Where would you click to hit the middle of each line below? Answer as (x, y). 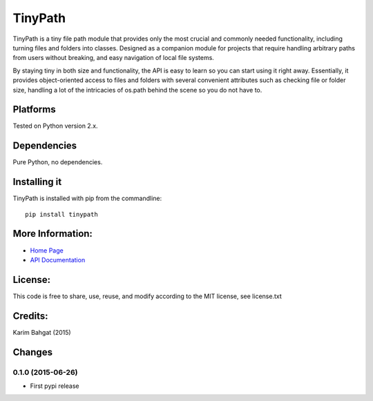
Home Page (47, 250)
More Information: (53, 234)
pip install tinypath (61, 214)
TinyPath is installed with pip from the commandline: (87, 198)
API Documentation (58, 260)
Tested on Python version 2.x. (55, 126)
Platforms (34, 109)
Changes (33, 352)
